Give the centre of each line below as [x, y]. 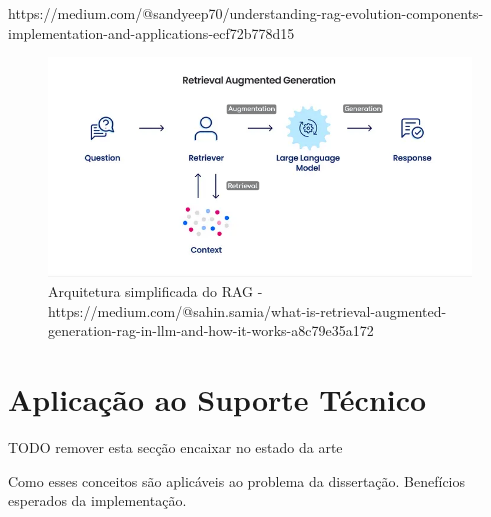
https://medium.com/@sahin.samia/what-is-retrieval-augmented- [247, 310]
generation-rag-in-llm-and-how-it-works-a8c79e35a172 [211, 330]
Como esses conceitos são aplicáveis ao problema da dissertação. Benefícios [237, 480]
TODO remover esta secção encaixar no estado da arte [175, 446]
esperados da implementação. [97, 500]
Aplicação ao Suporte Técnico [217, 398]
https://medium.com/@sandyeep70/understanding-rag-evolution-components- [246, 13]
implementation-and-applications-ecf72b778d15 [151, 32]
